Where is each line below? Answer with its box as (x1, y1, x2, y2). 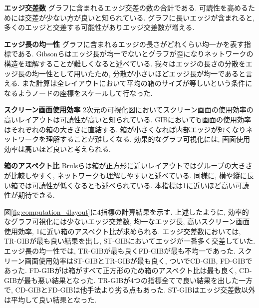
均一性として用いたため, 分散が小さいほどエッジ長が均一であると (31, 68, 246, 78)
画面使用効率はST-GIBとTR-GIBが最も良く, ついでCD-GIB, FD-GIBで (24, 255, 253, 266)
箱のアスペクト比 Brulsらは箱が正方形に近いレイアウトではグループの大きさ (4, 160, 253, 171)
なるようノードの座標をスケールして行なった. (4, 87, 153, 98)
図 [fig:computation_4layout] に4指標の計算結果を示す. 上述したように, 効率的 (4, 206, 249, 217)
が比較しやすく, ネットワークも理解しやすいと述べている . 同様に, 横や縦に (4, 170, 247, 180)
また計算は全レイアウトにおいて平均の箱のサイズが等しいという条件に (22, 78, 253, 88)
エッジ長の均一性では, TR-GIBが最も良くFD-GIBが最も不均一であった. (4, 246, 236, 256)
